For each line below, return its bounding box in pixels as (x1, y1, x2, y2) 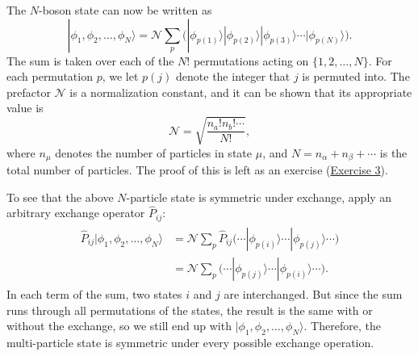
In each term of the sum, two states (6, 285, 182, 302)
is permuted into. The (302, 68, 410, 85)
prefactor (6, 83, 51, 100)
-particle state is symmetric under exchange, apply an (126, 188, 392, 205)
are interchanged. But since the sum (224, 285, 403, 302)
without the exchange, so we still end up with (6, 317, 232, 334)
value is (6, 99, 44, 116)
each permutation (6, 68, 93, 85)
